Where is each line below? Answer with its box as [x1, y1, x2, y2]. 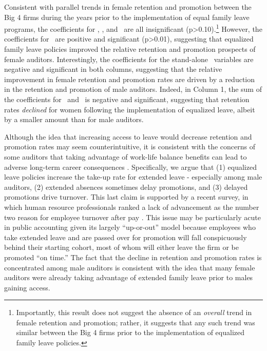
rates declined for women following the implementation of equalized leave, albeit [4, 104, 255, 114]
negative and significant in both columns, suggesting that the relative [4, 64, 222, 74]
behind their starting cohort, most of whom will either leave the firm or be [4, 242, 239, 252]
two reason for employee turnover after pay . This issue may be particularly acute [4, 211, 261, 222]
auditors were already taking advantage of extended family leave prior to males [4, 272, 253, 283]
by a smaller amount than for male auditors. [4, 114, 144, 125]
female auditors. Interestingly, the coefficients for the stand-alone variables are [4, 53, 254, 64]
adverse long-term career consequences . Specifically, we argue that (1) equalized [4, 161, 257, 172]
